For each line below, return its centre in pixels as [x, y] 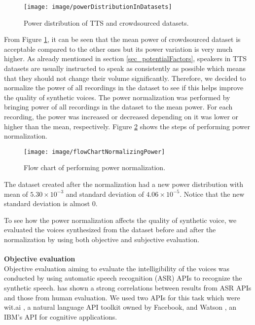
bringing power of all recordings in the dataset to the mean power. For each [118, 107]
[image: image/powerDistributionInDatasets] [98, 7]
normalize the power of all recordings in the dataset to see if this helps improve [124, 88]
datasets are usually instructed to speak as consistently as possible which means [125, 68]
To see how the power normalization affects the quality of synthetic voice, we [120, 220]
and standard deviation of [105, 194]
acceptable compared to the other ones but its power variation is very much [118, 49]
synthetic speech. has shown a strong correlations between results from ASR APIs [128, 287]
